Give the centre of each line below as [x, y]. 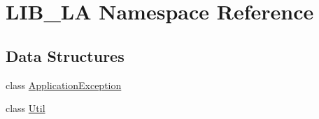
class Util [26, 108]
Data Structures [65, 55]
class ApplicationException [64, 85]
